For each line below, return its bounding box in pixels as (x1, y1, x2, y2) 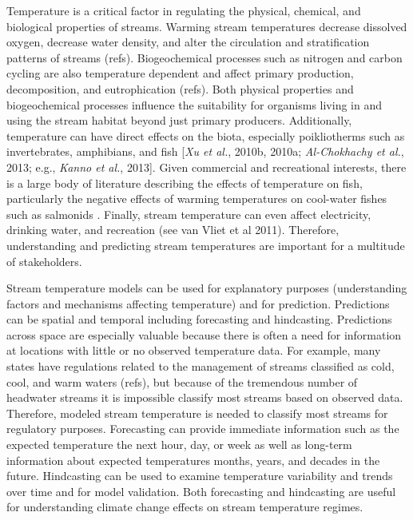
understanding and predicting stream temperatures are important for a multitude (6, 236, 405, 253)
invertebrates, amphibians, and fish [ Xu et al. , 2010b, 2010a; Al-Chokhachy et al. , (6, 143, 404, 160)
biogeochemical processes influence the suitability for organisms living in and (6, 96, 382, 113)
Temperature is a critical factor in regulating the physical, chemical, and (6, 2, 361, 18)
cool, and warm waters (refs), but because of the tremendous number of (6, 373, 358, 390)
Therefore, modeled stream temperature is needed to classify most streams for (6, 404, 388, 421)
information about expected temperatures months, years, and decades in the (6, 451, 380, 468)
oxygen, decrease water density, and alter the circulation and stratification (6, 34, 370, 50)
